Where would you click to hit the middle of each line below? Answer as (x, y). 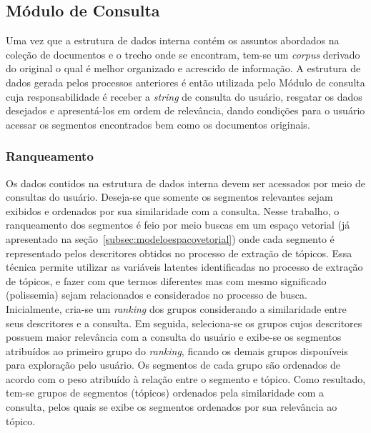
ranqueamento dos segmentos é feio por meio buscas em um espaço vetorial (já (178, 225)
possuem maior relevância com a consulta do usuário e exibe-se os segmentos (174, 337)
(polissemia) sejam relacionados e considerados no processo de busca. (157, 295)
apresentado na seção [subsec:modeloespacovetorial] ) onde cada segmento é (170, 238)
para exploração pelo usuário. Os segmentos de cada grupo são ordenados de (173, 365)
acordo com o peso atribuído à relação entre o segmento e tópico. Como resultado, (186, 378)
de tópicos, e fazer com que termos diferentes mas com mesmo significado (166, 280)
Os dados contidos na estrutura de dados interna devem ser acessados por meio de (185, 183)
